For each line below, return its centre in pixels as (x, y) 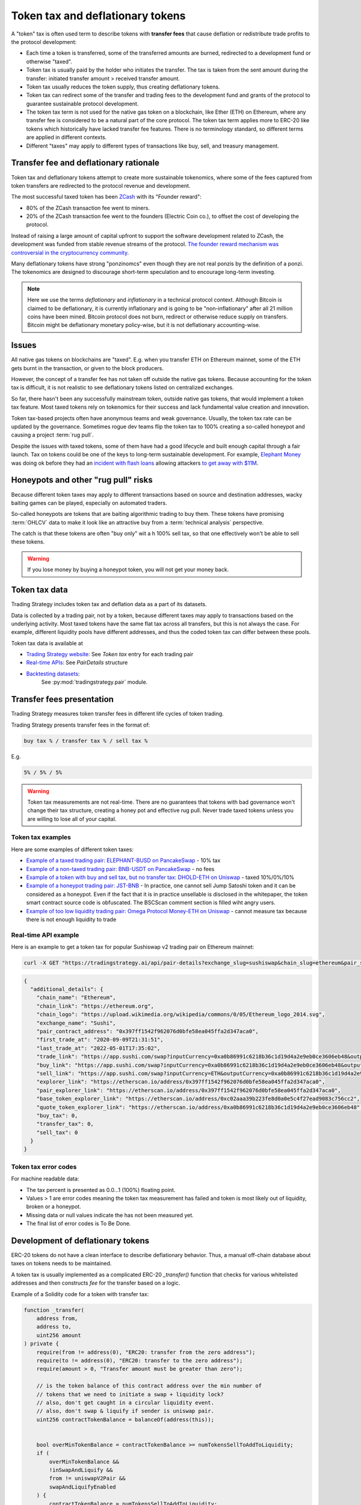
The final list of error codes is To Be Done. (79, 1224)
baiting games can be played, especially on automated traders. (89, 503)
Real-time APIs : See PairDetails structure (77, 663)
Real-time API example (45, 935)
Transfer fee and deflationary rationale (85, 163)
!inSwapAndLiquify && (81, 1470)
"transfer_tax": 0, (65, 1124)
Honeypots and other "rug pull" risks (82, 480)
